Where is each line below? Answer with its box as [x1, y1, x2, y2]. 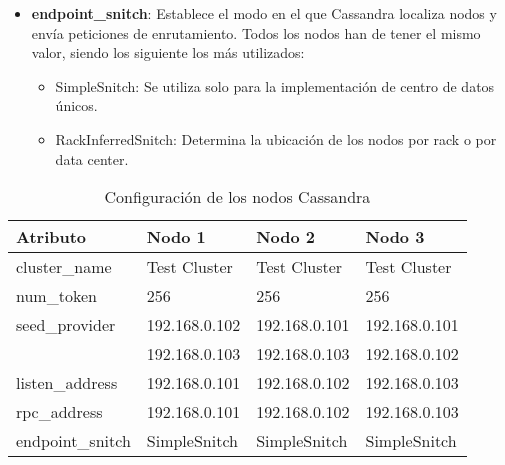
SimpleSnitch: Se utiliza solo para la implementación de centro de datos [55, 75, 495, 96]
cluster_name [16, 255, 112, 279]
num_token [16, 284, 97, 308]
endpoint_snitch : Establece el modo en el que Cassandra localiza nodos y [31, 3, 497, 23]
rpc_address [16, 400, 103, 424]
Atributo [16, 225, 87, 249]
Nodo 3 [365, 225, 425, 249]
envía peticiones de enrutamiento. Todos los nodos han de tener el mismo [31, 22, 481, 43]
